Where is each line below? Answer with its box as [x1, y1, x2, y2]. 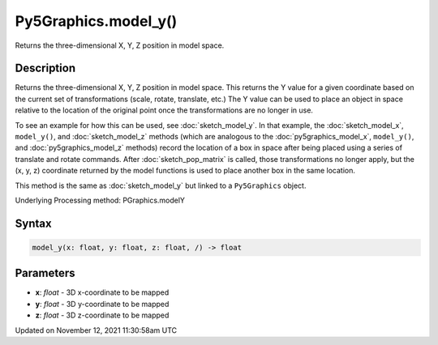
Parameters [15, 266, 75, 280]
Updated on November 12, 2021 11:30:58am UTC [15, 325, 178, 335]
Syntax [15, 216, 52, 230]
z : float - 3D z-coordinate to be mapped [35, 310, 170, 320]
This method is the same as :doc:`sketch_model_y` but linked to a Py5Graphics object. [15, 181, 307, 190]
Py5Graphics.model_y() [15, 12, 178, 30]
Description [15, 62, 76, 75]
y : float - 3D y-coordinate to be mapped [35, 299, 170, 309]
